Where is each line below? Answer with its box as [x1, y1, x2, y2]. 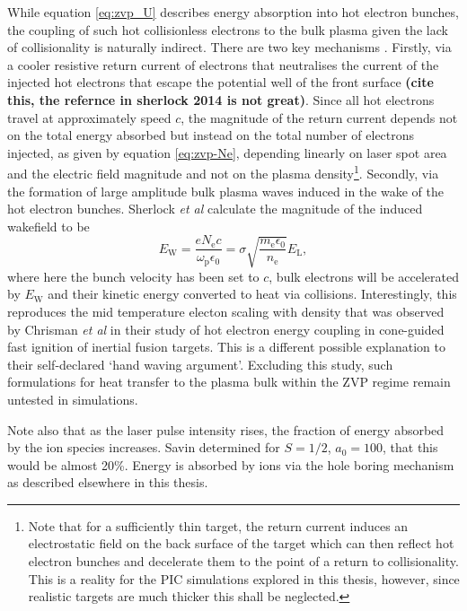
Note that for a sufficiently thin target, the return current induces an [28, 516, 409, 535]
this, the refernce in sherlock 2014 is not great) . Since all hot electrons [7, 90, 435, 109]
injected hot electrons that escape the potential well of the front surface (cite [7, 73, 434, 92]
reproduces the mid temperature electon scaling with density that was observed [7, 301, 445, 320]
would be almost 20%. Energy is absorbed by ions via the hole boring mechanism [7, 455, 454, 474]
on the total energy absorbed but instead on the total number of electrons [7, 126, 415, 144]
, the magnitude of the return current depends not [181, 108, 458, 127]
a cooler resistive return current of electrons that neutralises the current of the [7, 55, 439, 74]
